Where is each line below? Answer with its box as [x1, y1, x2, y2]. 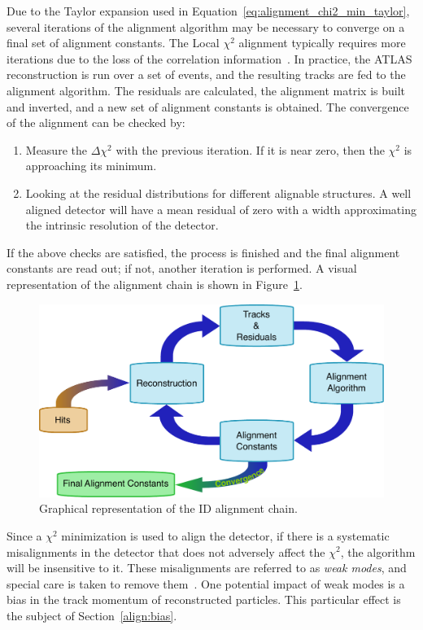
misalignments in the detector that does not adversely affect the [7, 543, 325, 560]
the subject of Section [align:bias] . [7, 606, 177, 623]
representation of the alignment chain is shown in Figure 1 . [7, 275, 303, 292]
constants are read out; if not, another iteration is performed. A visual [7, 260, 357, 277]
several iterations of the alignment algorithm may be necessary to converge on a [7, 18, 405, 35]
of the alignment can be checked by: [7, 114, 185, 131]
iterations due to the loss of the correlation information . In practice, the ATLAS [7, 50, 412, 67]
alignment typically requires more [238, 34, 406, 51]
